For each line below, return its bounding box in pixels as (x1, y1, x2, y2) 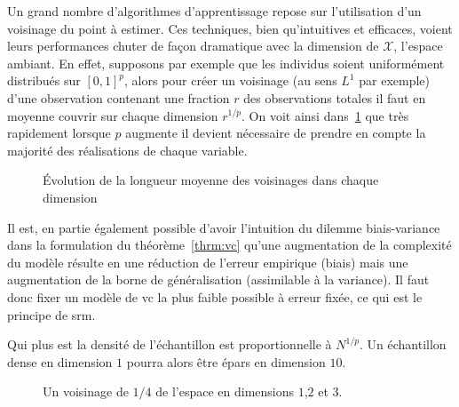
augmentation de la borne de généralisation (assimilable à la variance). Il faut (7, 270, 430, 289)
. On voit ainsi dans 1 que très (241, 106, 409, 124)
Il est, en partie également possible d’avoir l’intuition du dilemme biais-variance (7, 218, 440, 236)
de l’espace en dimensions (155, 382, 295, 401)
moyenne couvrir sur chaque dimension (7, 106, 218, 124)
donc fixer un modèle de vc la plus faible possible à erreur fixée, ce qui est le (7, 287, 423, 306)
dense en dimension (7, 352, 113, 371)
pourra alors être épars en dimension (126, 352, 326, 371)
